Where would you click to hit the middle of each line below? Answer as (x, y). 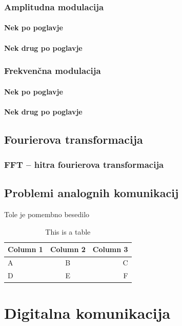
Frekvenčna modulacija (53, 71)
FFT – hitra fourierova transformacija (84, 165)
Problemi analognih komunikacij (92, 193)
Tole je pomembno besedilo (47, 214)
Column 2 (68, 249)
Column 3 (110, 249)
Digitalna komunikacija (87, 313)
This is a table (68, 231)
